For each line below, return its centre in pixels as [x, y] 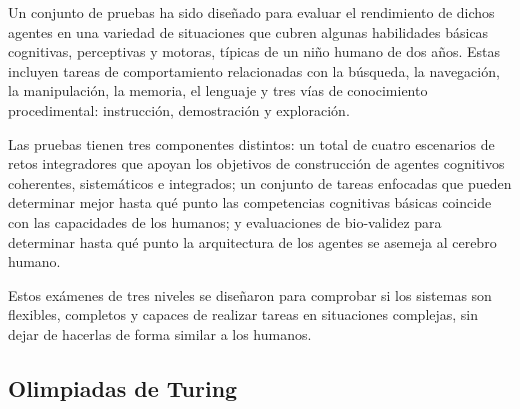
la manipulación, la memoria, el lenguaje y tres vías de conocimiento [218, 90]
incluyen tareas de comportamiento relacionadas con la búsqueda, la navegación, [254, 70]
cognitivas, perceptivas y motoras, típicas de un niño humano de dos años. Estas [254, 51]
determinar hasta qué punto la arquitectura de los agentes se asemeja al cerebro [252, 241]
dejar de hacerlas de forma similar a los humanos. [160, 333]
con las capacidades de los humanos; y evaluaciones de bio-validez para [225, 221]
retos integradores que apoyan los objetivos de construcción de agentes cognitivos [256, 163]
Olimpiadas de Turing [123, 387]
